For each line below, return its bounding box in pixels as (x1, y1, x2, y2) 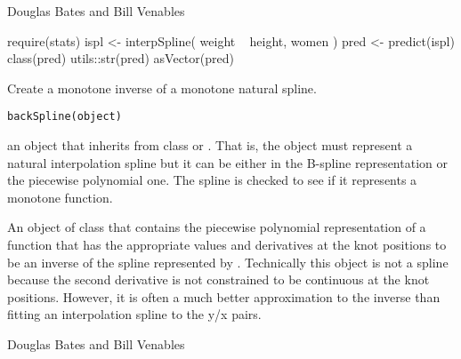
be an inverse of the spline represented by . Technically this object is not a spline (7, 252, 449, 271)
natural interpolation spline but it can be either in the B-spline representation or (7, 153, 448, 172)
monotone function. (7, 187, 113, 206)
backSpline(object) (7, 110, 122, 124)
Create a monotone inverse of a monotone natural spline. (7, 78, 317, 97)
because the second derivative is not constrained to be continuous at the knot (7, 270, 430, 289)
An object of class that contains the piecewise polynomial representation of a (7, 218, 426, 236)
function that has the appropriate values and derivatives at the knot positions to (7, 235, 447, 253)
